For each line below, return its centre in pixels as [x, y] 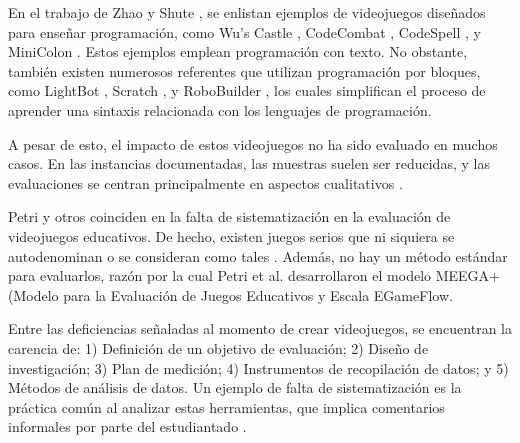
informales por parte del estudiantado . [127, 426]
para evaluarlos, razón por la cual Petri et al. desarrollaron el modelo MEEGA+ [254, 275]
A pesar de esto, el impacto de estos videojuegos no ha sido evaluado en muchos [253, 143]
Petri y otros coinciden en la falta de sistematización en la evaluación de [229, 216]
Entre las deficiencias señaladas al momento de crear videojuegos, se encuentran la [260, 328]
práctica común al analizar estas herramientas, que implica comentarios [226, 406]
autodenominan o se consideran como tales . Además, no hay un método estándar [258, 255]
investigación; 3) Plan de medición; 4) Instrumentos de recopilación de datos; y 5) [258, 367]
